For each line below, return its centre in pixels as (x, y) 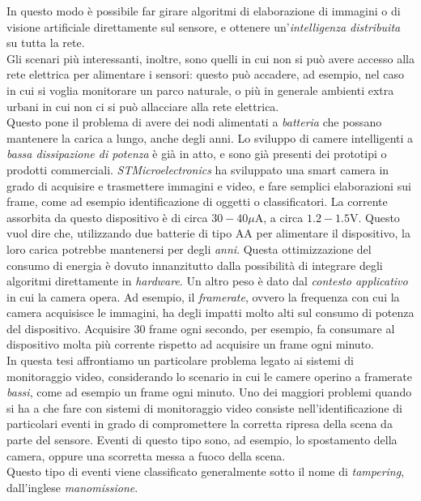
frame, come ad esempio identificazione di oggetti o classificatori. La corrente (197, 201)
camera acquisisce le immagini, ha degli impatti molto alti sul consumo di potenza (210, 313)
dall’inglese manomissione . (72, 487)
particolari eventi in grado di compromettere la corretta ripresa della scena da (200, 424)
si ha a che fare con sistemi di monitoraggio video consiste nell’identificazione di (204, 407)
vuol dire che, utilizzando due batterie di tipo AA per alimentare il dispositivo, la (208, 233)
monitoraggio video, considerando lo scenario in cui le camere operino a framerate (209, 376)
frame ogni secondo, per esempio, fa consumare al (272, 328)
